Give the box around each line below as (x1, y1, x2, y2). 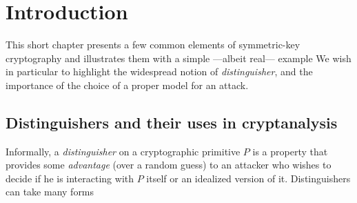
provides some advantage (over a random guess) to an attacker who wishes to (6, 157, 331, 172)
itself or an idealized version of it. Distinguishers (146, 171, 351, 185)
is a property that (252, 144, 328, 158)
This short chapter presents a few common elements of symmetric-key (6, 37, 300, 52)
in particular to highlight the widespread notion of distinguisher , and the (6, 64, 313, 79)
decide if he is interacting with (6, 171, 134, 185)
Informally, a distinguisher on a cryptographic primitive (6, 144, 241, 158)
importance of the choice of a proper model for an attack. (6, 77, 249, 92)
